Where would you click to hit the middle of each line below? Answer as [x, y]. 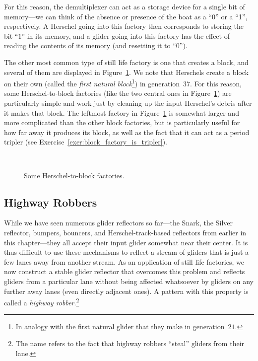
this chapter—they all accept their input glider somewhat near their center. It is [126, 242]
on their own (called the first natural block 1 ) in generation [92, 83]
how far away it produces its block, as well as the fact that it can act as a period [127, 132]
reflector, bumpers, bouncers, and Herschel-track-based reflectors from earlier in [125, 232]
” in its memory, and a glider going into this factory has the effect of [126, 36]
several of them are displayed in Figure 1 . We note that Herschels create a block [126, 72]
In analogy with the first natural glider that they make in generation [120, 326]
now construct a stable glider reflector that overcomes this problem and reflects [125, 271]
